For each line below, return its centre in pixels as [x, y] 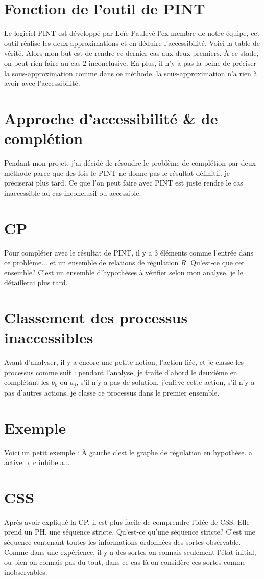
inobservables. [26, 572]
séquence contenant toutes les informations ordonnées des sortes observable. [123, 542]
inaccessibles [49, 338]
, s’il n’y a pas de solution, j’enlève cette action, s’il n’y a [165, 382]
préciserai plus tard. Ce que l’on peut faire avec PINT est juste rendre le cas [124, 183]
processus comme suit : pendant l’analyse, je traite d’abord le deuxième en [121, 372]
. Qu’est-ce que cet [215, 262]
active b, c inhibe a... [37, 462]
